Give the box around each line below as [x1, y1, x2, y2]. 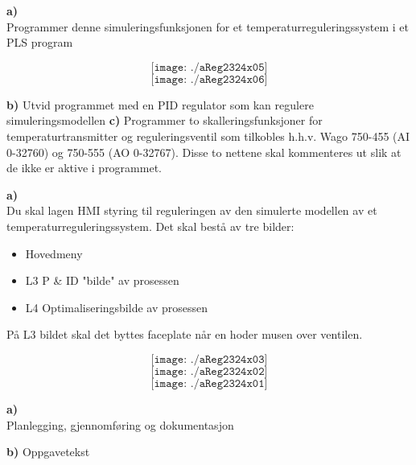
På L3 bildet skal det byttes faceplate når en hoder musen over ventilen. [6, 326, 363, 343]
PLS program [6, 34, 73, 51]
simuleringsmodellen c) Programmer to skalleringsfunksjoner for [6, 112, 323, 129]
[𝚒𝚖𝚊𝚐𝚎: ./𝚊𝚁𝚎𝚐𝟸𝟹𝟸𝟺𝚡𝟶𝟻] [150, 61, 268, 73]
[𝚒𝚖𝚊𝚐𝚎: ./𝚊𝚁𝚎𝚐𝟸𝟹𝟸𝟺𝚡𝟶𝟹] [150, 353, 268, 365]
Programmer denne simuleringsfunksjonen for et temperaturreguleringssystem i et [6, 18, 409, 35]
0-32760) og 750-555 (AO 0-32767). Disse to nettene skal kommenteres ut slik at [6, 143, 402, 160]
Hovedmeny [25, 245, 83, 261]
